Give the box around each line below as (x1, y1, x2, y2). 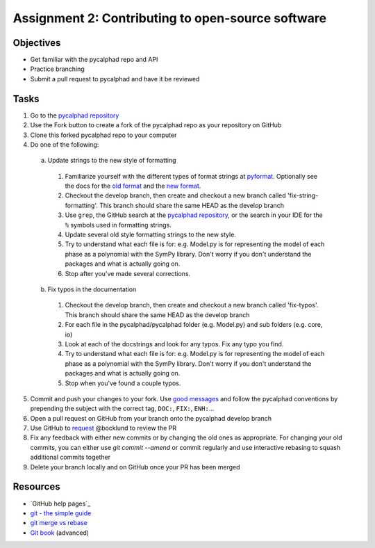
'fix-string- (287, 191, 319, 200)
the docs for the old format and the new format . (65, 182, 201, 191)
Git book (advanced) (30, 529, 90, 537)
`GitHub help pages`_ (30, 499, 91, 508)
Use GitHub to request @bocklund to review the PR (30, 424, 177, 433)
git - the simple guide (30, 508, 92, 517)
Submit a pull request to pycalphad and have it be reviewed (30, 74, 200, 83)
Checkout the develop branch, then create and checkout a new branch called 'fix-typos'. (65, 301, 319, 309)
